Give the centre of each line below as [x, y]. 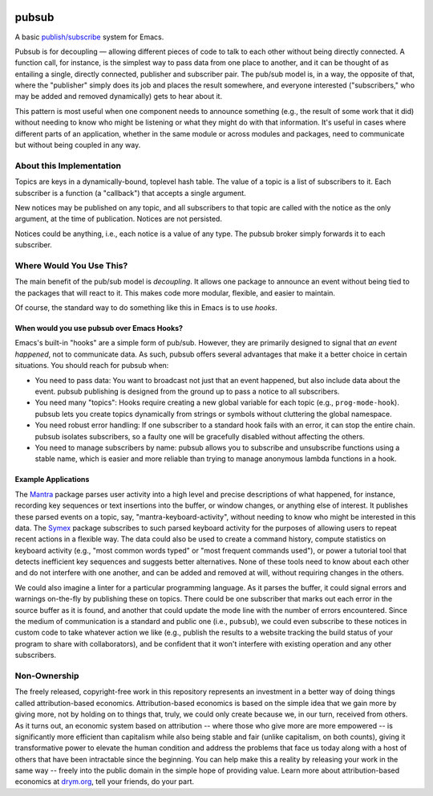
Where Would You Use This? [71, 265]
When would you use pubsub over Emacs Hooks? [99, 329]
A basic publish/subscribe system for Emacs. [89, 37]
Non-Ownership [47, 676]
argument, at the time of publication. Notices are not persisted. [118, 219]
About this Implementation [68, 165]
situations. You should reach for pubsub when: [92, 365]
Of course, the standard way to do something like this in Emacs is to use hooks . [146, 308]
